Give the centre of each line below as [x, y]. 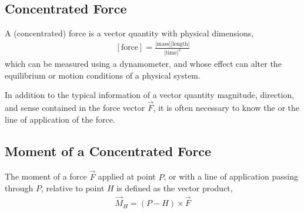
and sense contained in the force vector [75, 108]
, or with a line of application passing [231, 176]
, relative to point [73, 188]
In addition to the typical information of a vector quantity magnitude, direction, [150, 95]
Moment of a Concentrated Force [108, 151]
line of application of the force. [60, 119]
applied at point [127, 176]
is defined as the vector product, [175, 188]
